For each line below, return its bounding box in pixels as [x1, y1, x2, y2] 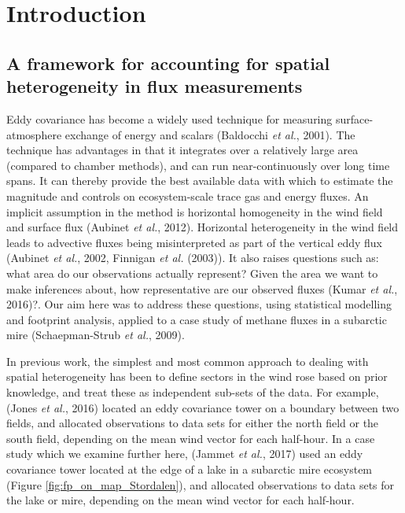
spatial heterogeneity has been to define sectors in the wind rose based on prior [6, 368, 388, 385]
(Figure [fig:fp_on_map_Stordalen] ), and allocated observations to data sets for [6, 476, 395, 493]
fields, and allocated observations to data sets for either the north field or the [6, 415, 379, 431]
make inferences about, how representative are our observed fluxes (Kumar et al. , [6, 280, 398, 297]
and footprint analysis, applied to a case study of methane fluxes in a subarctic [6, 311, 387, 327]
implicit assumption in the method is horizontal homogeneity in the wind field [6, 203, 383, 220]
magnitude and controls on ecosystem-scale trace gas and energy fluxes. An [6, 187, 369, 204]
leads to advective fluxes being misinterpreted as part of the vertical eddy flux [6, 234, 383, 250]
